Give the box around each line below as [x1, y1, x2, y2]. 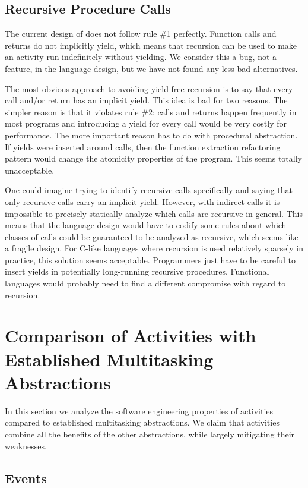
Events [5, 468, 47, 487]
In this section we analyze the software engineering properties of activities [5, 404, 274, 417]
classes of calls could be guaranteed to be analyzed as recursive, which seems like [5, 230, 299, 243]
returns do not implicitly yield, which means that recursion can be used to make [5, 39, 297, 51]
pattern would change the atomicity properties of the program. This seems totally [5, 152, 302, 165]
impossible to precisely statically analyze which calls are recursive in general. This [5, 207, 303, 219]
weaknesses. [5, 439, 47, 452]
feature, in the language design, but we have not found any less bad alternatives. [5, 62, 298, 74]
